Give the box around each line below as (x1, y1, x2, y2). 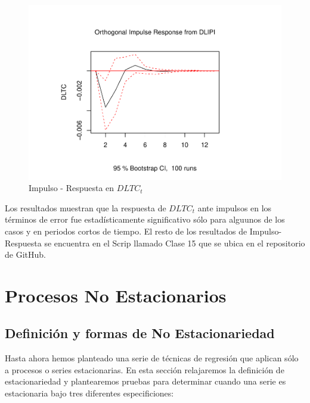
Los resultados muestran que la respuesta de (5, 201, 166, 214)
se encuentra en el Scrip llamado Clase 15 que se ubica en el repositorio (44, 236, 305, 249)
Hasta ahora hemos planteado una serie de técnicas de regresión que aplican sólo (5, 352, 299, 364)
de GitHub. (5, 248, 46, 261)
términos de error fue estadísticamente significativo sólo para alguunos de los (5, 213, 285, 226)
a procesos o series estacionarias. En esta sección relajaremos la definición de (5, 363, 284, 376)
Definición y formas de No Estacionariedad (5, 324, 275, 342)
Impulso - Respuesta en (29, 182, 114, 194)
